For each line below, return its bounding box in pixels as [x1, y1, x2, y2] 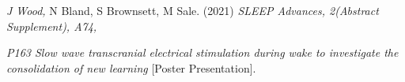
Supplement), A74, [6, 17, 97, 34]
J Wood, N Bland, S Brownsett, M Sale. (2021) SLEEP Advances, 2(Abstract [6, 2, 379, 18]
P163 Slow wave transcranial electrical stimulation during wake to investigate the [6, 44, 399, 61]
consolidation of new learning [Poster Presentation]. [6, 59, 256, 76]
